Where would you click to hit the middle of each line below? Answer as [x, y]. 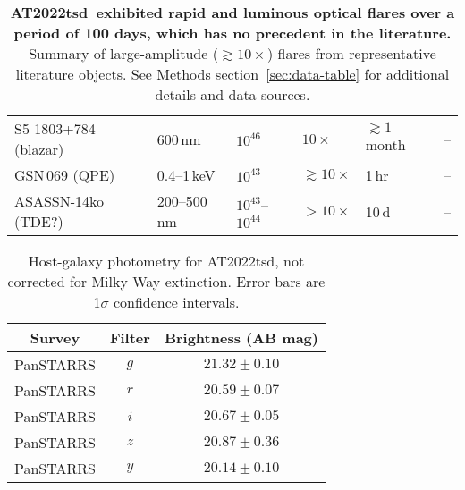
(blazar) [39, 149]
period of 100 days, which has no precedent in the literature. [232, 33]
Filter [130, 338]
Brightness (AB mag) [241, 338]
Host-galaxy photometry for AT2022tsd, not [166, 261]
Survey [55, 338]
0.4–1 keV [186, 175]
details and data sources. [232, 94]
